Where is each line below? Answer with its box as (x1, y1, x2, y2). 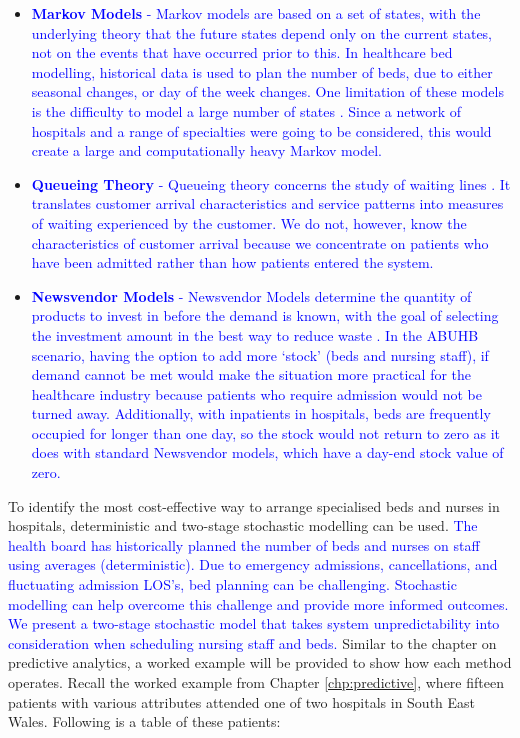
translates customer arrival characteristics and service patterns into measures (31, 193, 504, 214)
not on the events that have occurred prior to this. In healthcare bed (31, 42, 453, 63)
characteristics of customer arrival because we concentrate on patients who (31, 232, 489, 253)
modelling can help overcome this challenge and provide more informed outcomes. (8, 593, 509, 614)
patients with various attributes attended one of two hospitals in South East (8, 691, 476, 712)
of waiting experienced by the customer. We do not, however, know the (31, 212, 467, 233)
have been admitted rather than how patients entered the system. (31, 252, 434, 273)
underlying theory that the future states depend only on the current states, (31, 22, 493, 43)
